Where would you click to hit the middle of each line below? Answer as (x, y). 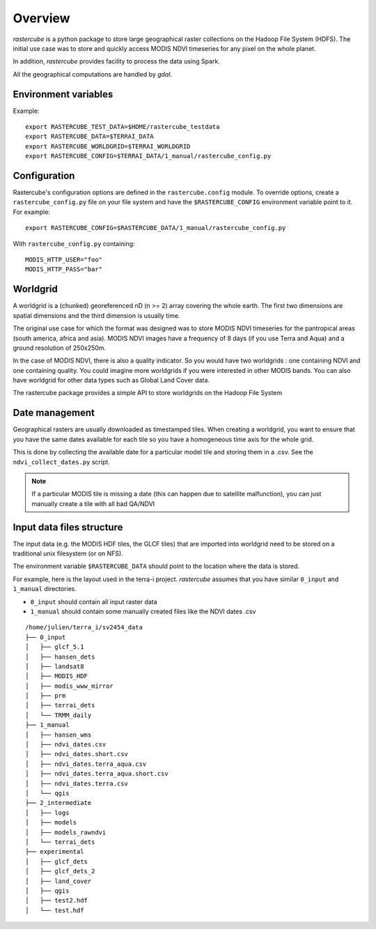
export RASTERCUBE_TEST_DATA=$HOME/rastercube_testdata (123, 127)
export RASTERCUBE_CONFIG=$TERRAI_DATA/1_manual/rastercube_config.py (148, 156)
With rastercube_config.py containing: (74, 243)
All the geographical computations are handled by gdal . (93, 74)
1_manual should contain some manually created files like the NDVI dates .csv (143, 611)
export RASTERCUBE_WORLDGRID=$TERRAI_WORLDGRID (108, 146)
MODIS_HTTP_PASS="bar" (64, 269)
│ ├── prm (46, 696)
